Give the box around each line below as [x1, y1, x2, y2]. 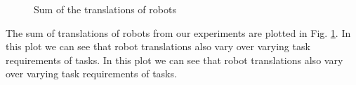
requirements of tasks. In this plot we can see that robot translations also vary [6, 52, 343, 67]
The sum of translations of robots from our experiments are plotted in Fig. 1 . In [6, 25, 351, 40]
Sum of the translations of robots [34, 2, 176, 16]
